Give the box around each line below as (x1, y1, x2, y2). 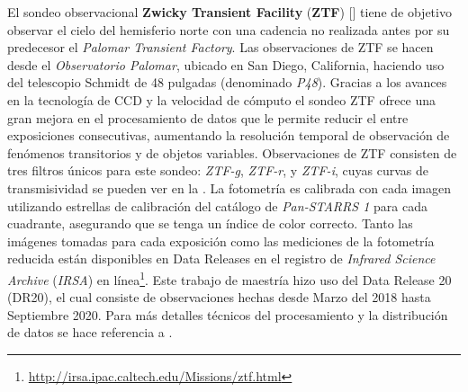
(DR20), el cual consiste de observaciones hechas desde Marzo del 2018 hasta (7, 288, 431, 307)
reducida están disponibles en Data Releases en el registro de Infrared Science (7, 249, 436, 268)
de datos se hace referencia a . (7, 323, 173, 342)
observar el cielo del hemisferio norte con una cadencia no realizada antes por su (7, 20, 450, 39)
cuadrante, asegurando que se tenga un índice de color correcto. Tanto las (7, 214, 413, 233)
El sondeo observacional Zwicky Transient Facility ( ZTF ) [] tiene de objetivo (7, 3, 452, 21)
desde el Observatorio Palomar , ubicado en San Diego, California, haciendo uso (7, 55, 445, 74)
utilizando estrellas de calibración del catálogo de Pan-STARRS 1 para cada (7, 196, 427, 215)
